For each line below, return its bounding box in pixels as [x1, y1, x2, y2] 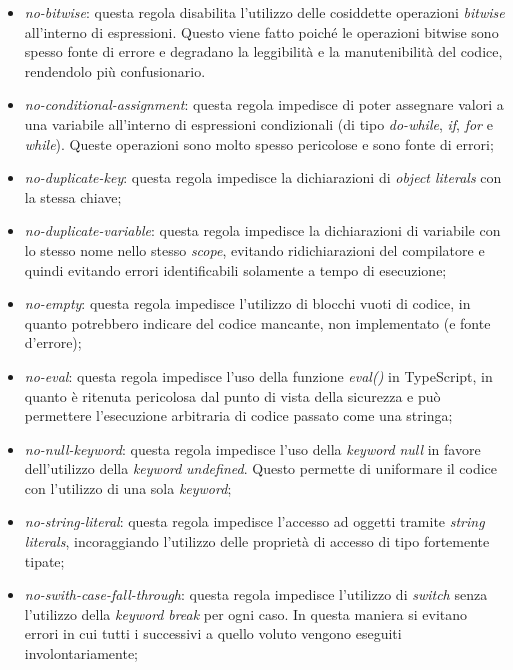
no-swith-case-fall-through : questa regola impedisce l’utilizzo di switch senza [24, 584, 488, 605]
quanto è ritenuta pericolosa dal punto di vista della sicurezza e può [24, 385, 441, 406]
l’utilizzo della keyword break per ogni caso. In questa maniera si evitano [24, 603, 468, 624]
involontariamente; [24, 643, 139, 664]
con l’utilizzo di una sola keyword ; [24, 477, 232, 498]
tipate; [24, 550, 65, 571]
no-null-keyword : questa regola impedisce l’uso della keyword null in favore [24, 438, 481, 459]
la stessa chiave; [24, 186, 122, 207]
